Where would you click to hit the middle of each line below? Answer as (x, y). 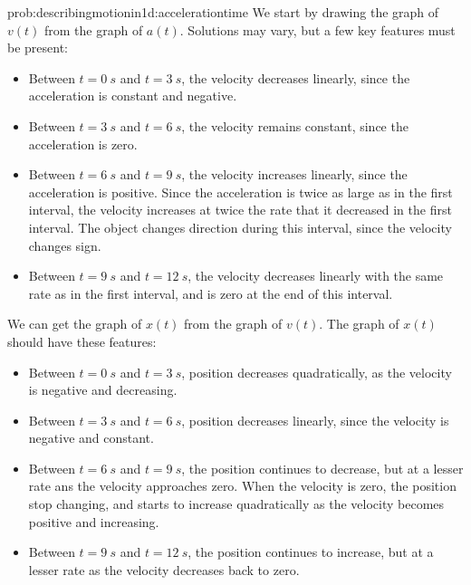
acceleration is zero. (83, 144)
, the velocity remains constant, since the (295, 125)
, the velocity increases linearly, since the (294, 174)
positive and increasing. (94, 521)
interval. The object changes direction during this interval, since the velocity (240, 227)
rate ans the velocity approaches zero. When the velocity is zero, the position (242, 486)
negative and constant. (91, 438)
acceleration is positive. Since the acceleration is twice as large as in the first (240, 192)
